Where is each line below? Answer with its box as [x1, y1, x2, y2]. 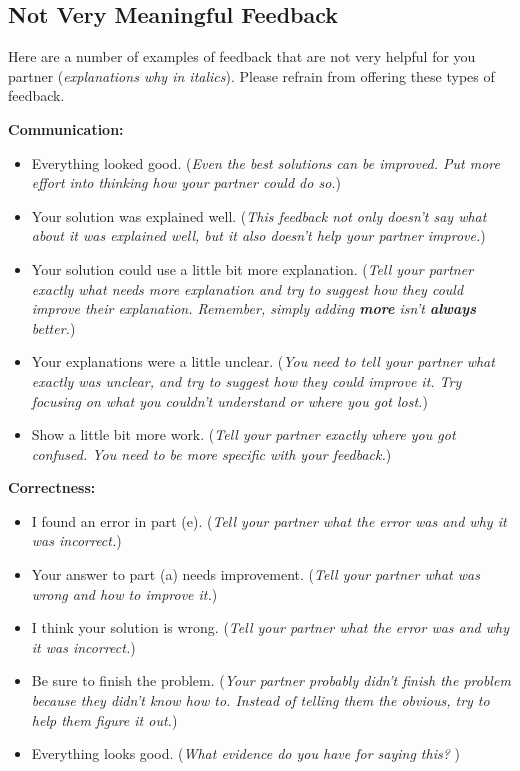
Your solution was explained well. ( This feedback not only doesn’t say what [31, 205, 487, 226]
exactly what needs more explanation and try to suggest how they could [31, 278, 464, 299]
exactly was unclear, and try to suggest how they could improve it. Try [31, 370, 462, 391]
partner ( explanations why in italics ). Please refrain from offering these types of [8, 65, 495, 86]
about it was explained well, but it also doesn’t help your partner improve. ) [31, 225, 486, 246]
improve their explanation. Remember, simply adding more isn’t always [31, 298, 477, 319]
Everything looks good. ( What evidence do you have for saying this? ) [31, 743, 460, 764]
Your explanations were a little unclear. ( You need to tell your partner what [31, 351, 495, 372]
